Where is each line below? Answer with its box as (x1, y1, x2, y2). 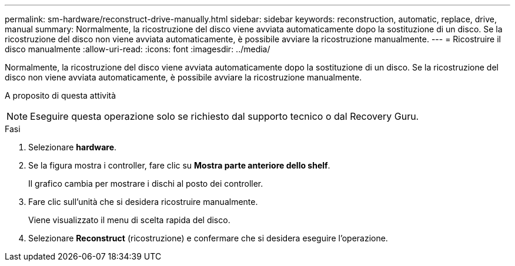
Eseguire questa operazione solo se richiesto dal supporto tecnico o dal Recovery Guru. (30, 110, 419, 122)
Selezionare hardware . (28, 142, 117, 152)
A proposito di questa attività (5, 90, 116, 100)
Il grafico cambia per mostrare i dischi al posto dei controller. (28, 179, 263, 188)
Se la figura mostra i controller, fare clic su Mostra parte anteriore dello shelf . (28, 160, 330, 170)
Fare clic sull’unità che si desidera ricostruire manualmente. (28, 197, 258, 207)
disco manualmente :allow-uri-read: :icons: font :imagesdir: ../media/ (5, 44, 270, 54)
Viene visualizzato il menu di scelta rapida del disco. (28, 215, 230, 225)
